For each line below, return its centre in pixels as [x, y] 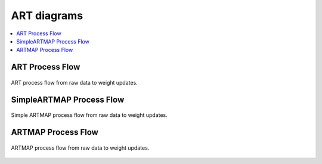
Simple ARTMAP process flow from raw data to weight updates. [89, 115]
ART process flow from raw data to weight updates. [75, 82]
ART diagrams [47, 16]
